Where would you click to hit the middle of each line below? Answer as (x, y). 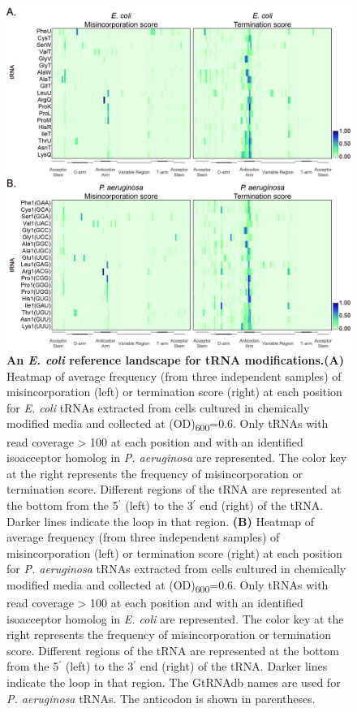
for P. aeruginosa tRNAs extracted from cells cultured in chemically (176, 569)
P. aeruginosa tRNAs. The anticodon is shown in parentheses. (161, 698)
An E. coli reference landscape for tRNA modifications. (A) (176, 360)
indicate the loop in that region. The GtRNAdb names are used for (174, 682)
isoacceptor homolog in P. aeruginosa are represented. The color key (177, 457)
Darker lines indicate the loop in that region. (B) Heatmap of (161, 521)
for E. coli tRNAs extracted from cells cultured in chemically (158, 407)
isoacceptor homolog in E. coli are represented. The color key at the (175, 618)
